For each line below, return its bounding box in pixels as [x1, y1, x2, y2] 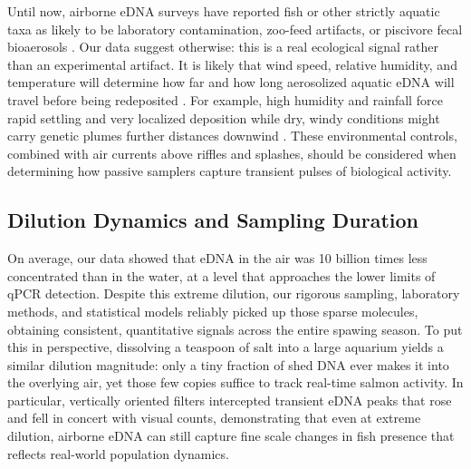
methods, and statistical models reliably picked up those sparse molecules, [7, 301, 418, 320]
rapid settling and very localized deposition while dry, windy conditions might [7, 108, 440, 127]
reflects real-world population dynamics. [7, 444, 229, 463]
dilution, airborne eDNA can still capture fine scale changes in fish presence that [7, 426, 455, 445]
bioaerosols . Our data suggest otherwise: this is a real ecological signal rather [7, 37, 439, 56]
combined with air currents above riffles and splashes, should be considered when [7, 143, 457, 162]
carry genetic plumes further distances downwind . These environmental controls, [7, 126, 457, 145]
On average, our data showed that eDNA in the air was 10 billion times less [7, 249, 428, 268]
